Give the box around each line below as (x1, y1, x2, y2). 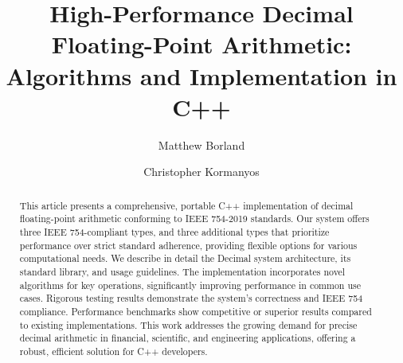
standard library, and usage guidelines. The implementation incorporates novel (19, 264, 346, 278)
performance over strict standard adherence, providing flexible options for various (19, 238, 358, 252)
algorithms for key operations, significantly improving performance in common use (19, 278, 362, 291)
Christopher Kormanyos (143, 163, 260, 180)
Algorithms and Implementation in (6, 59, 397, 92)
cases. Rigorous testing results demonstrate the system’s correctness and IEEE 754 (19, 291, 363, 305)
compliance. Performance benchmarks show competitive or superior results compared (19, 304, 372, 318)
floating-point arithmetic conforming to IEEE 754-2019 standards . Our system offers (19, 212, 370, 225)
